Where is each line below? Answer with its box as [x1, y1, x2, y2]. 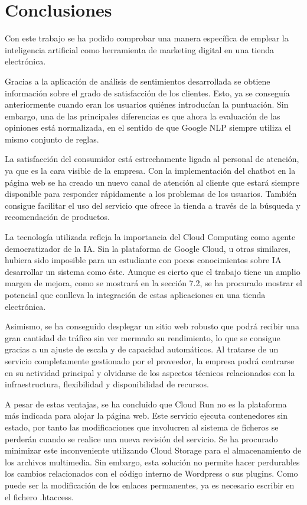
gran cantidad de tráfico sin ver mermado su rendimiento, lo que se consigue [5, 331, 280, 344]
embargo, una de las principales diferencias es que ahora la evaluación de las [5, 109, 280, 122]
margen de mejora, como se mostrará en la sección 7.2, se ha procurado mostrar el [5, 277, 302, 289]
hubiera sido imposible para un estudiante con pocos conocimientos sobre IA [5, 254, 282, 266]
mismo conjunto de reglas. [5, 132, 99, 145]
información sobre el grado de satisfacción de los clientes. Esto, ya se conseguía [5, 86, 290, 99]
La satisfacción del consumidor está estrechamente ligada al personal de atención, [5, 153, 299, 165]
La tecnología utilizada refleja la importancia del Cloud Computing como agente [5, 231, 296, 243]
